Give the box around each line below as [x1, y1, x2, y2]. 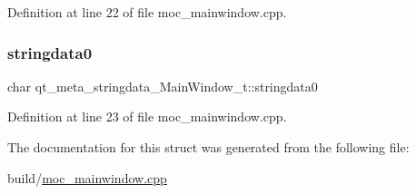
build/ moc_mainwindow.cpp [7, 168, 167, 187]
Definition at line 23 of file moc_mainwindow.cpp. [7, 107, 287, 126]
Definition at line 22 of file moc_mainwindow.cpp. [7, 3, 287, 21]
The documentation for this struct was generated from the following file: [7, 138, 410, 156]
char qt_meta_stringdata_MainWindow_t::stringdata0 [7, 76, 318, 95]
